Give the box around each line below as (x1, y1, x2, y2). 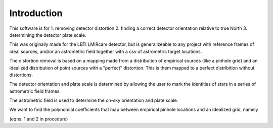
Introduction (9, 8, 63, 19)
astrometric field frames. (9, 88, 61, 94)
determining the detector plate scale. (9, 32, 86, 38)
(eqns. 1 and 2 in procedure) (9, 116, 68, 122)
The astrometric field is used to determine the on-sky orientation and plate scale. (9, 97, 178, 103)
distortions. (9, 72, 33, 78)
